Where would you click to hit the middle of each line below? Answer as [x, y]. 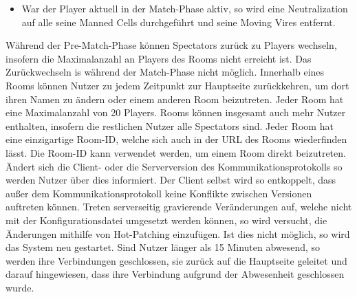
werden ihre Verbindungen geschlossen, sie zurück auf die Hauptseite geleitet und [176, 260]
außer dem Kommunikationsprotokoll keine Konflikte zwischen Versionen [159, 193]
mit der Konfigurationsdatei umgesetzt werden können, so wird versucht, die [166, 220]
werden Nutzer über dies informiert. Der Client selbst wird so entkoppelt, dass [171, 180]
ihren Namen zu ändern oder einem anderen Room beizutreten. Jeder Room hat [175, 99]
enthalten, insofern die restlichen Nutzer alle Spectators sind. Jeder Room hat [170, 125]
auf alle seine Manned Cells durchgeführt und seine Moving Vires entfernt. [178, 22]
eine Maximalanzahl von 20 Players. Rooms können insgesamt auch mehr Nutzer [176, 112]
